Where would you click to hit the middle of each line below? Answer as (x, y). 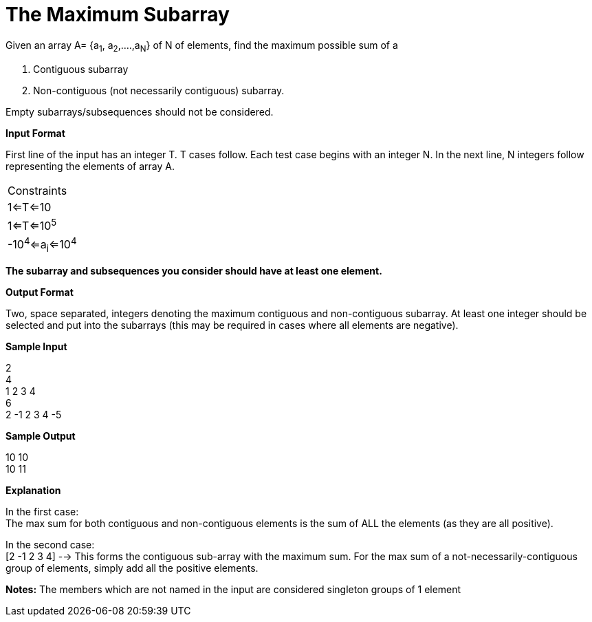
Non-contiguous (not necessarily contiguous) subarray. (159, 90)
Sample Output (41, 436)
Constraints (37, 190)
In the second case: (50, 545)
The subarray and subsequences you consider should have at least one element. (194, 271)
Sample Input (36, 347)
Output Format (40, 292)
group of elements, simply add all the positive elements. (132, 568)
